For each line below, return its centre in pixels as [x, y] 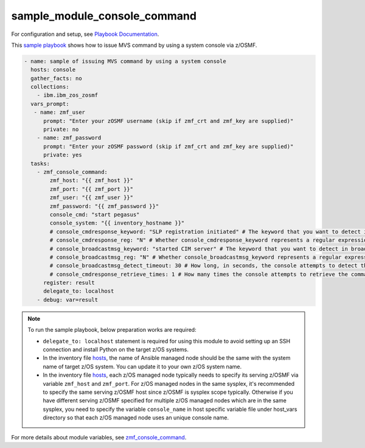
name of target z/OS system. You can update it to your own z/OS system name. [142, 366]
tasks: [40, 163]
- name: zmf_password [69, 138]
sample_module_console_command [104, 16]
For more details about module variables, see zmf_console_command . [99, 437]
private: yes [63, 155]
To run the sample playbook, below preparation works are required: [112, 330]
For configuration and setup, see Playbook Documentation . [85, 34]
